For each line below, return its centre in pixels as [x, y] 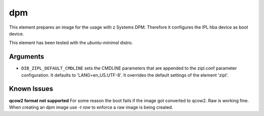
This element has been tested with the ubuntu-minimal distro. [71, 43]
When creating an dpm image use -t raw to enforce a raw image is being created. [91, 107]
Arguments [27, 57]
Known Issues [31, 89]
